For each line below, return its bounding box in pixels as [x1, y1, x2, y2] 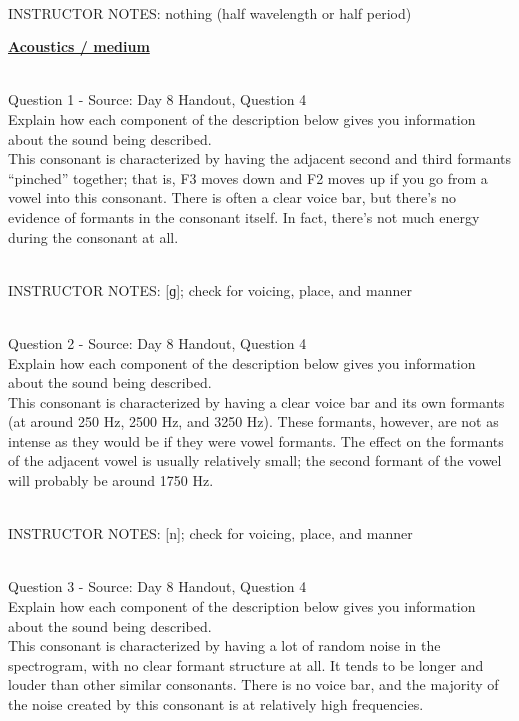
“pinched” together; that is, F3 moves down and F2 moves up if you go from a [8, 167, 488, 188]
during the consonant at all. [8, 226, 179, 247]
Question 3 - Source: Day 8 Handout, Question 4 [8, 576, 307, 597]
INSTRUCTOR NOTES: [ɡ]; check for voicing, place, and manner [8, 279, 412, 300]
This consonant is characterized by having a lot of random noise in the [8, 635, 441, 656]
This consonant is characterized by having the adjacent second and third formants [8, 148, 511, 169]
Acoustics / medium [8, 36, 150, 57]
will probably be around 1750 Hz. [8, 470, 214, 491]
